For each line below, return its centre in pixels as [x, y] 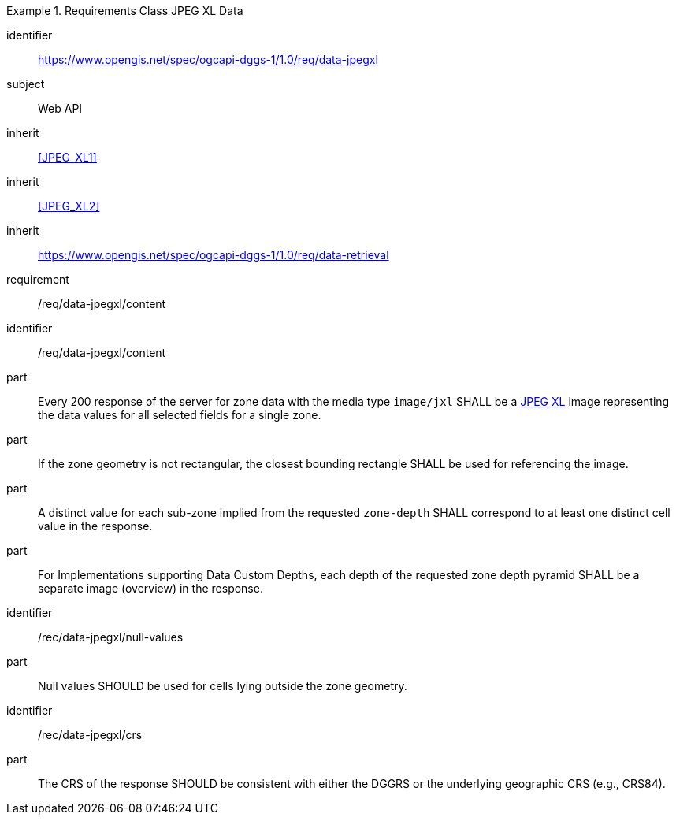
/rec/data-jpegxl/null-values [111, 637]
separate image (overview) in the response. [150, 588]
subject [26, 84]
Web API [60, 108]
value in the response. [95, 526]
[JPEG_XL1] [67, 157]
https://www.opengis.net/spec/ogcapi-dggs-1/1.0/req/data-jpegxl [208, 59]
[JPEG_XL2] [69, 206]
